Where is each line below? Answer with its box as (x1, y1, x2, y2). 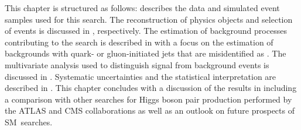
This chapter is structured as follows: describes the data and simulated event (5, 2, 280, 13)
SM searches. (5, 115, 53, 128)
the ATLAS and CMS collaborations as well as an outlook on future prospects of (5, 104, 295, 117)
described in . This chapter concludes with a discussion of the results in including (5, 82, 297, 94)
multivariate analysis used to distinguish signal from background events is (5, 58, 269, 71)
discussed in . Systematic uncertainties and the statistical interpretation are (5, 70, 276, 82)
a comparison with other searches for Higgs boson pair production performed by (5, 93, 292, 105)
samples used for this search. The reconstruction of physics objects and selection (5, 13, 293, 25)
